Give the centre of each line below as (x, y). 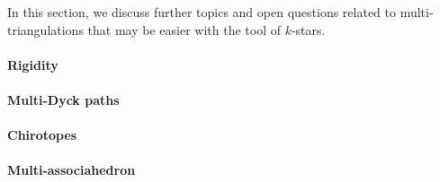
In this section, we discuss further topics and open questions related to (202, 12)
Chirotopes (42, 135)
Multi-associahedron (72, 170)
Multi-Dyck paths (63, 99)
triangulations (45, 29)
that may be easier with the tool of (184, 29)
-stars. (308, 29)
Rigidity (33, 64)
